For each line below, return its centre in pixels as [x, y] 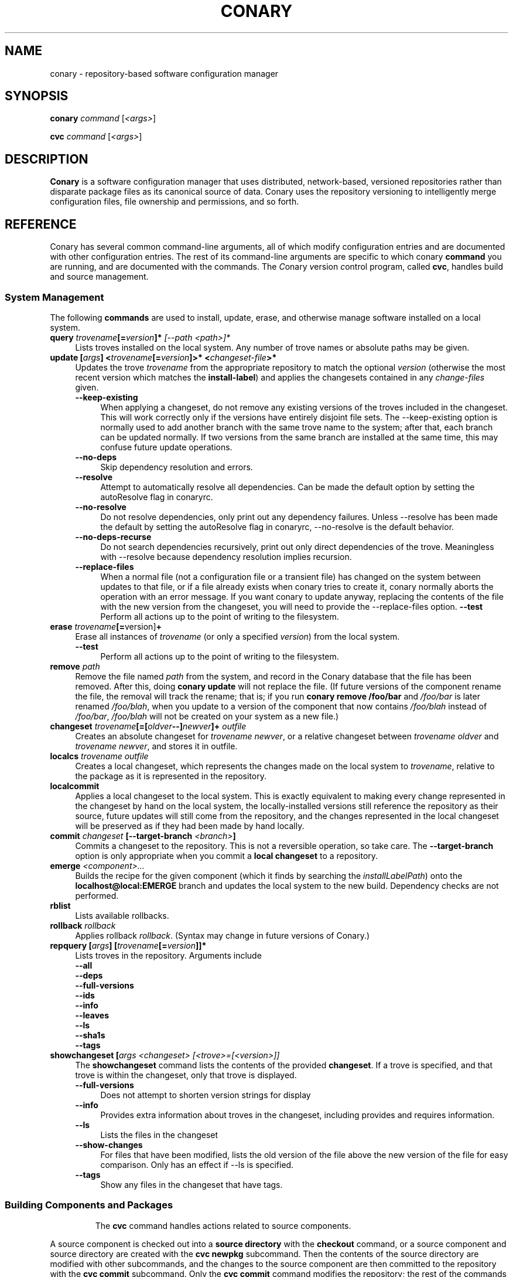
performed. [97, 895]
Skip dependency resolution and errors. [177, 467]
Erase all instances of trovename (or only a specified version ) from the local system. [237, 636]
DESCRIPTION [47, 159]
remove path [75, 666]
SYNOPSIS [37, 96]
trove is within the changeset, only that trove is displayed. [186, 1075]
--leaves [92, 1015]
